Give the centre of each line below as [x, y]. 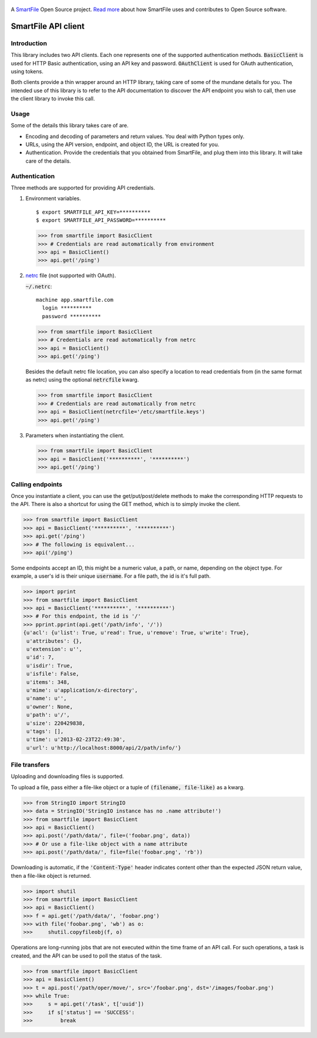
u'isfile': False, [53, 674]
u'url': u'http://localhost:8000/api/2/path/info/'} [104, 748]
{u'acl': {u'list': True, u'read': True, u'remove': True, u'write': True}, [136, 633]
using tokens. [27, 71]
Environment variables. [53, 198]
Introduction [29, 43]
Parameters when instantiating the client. [75, 435]
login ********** [67, 308]
